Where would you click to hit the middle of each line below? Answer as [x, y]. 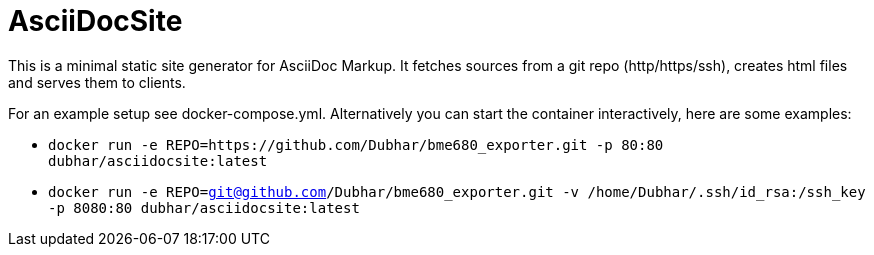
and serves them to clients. [97, 82]
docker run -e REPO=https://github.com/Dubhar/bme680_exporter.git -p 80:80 [356, 144]
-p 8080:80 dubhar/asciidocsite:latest [204, 207]
